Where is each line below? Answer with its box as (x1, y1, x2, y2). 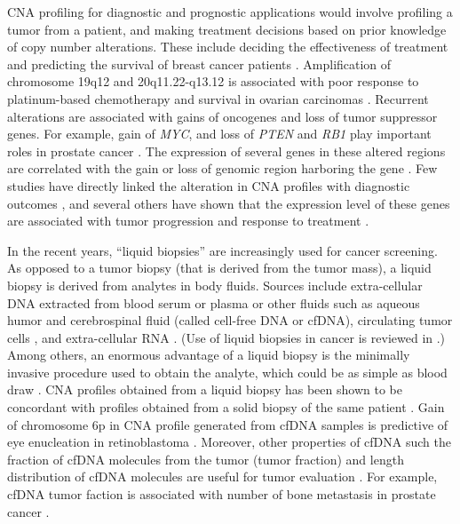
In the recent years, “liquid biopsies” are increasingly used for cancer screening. (7, 241, 438, 259)
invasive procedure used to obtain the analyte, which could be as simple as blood (7, 362, 448, 381)
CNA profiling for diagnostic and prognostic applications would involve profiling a (7, 3, 453, 20)
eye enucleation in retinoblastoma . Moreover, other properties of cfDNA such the (7, 433, 451, 451)
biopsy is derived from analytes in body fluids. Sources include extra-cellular (7, 275, 423, 294)
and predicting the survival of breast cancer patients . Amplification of (7, 54, 392, 73)
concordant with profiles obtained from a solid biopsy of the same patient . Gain (7, 398, 445, 417)
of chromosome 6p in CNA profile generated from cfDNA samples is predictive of (7, 415, 448, 433)
